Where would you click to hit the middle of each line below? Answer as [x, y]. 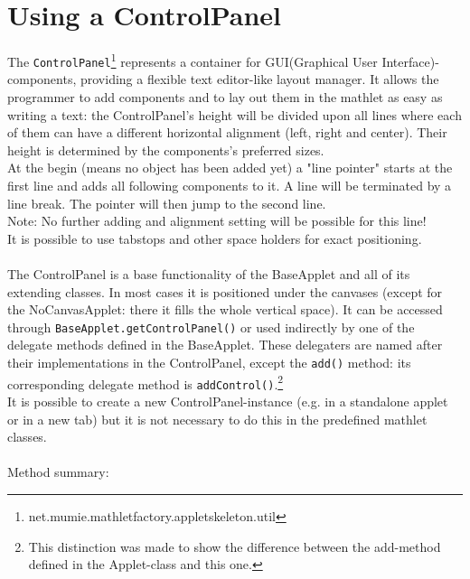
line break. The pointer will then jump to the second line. [167, 203]
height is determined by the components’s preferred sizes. [166, 149]
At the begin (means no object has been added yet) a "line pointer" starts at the [230, 168]
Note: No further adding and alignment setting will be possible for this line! [217, 221]
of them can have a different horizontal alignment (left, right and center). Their [227, 132]
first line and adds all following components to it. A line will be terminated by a [230, 185]
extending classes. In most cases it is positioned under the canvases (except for [225, 291]
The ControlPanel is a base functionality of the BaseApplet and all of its [209, 273]
